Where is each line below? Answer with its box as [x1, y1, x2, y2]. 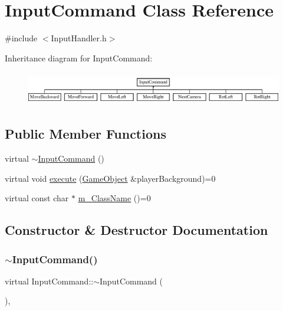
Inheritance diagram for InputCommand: [5, 51, 153, 64]
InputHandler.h [51, 32, 107, 44]
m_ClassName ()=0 [78, 192, 151, 204]
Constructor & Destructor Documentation [5, 221, 268, 239]
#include [5, 32, 38, 44]
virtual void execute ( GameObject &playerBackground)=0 [5, 172, 216, 184]
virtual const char [5, 192, 69, 204]
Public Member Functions [5, 125, 166, 143]
